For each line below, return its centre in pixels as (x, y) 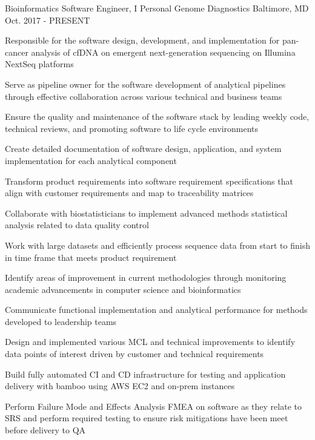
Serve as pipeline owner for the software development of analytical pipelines (145, 84)
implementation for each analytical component (91, 160)
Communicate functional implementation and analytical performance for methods (156, 310)
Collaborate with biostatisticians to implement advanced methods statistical (146, 213)
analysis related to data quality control (77, 225)
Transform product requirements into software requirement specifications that (149, 181)
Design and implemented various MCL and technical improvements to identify (150, 342)
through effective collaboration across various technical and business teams (144, 96)
